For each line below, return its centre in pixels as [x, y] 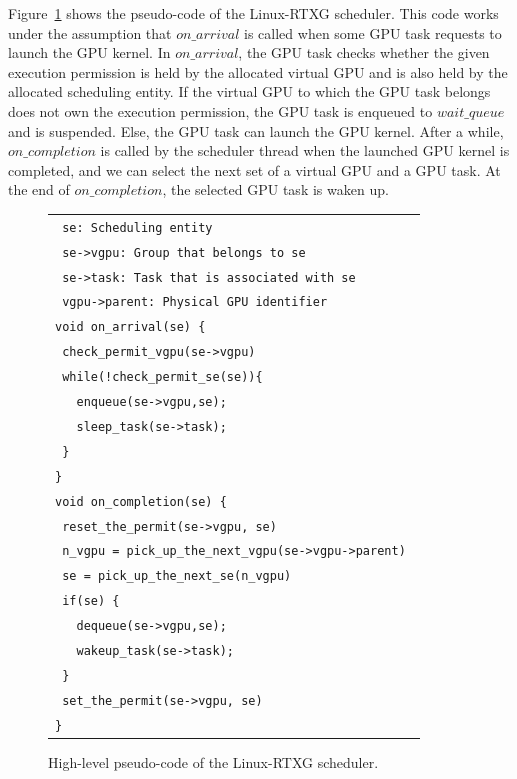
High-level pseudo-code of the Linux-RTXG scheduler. [213, 761]
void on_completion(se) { [141, 501]
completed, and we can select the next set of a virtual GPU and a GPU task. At [254, 169]
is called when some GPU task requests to [373, 32]
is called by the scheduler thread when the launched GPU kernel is [305, 150]
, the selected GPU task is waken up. [275, 189]
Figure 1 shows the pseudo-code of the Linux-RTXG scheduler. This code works [253, 13]
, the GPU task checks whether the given [364, 52]
